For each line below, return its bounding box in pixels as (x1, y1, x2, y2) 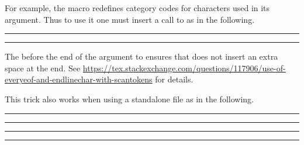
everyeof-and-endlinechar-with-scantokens (5, 73, 153, 85)
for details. (155, 73, 194, 85)
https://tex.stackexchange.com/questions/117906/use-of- (82, 61, 286, 74)
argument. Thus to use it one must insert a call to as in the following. (5, 13, 255, 25)
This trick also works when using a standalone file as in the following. (5, 92, 254, 105)
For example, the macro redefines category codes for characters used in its (5, 2, 270, 13)
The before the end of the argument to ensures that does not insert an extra (5, 50, 278, 63)
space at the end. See (5, 61, 81, 74)
